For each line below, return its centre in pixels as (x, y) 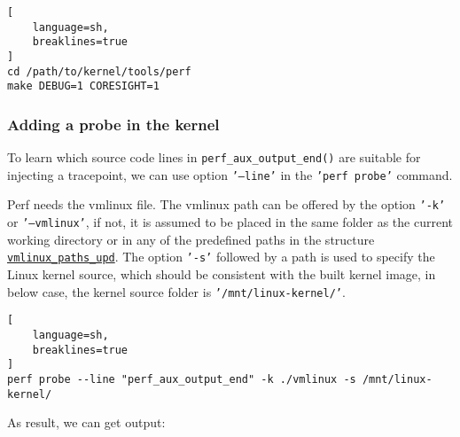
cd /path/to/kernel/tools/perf (99, 71)
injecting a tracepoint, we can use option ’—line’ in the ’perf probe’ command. (230, 174)
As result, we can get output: (86, 422)
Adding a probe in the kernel (113, 124)
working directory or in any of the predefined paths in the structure (191, 239)
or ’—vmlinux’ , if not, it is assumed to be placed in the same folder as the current (230, 222)
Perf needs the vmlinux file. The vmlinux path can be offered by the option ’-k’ (226, 204)
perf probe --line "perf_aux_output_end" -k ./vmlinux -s (182, 379)
